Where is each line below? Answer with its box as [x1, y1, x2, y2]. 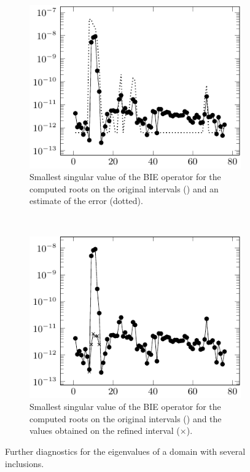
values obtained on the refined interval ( [29, 424, 180, 437]
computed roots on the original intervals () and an [29, 182, 219, 195]
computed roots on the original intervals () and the [29, 412, 222, 425]
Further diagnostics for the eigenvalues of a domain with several [5, 444, 246, 457]
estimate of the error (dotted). [29, 194, 143, 207]
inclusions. [5, 457, 44, 470]
